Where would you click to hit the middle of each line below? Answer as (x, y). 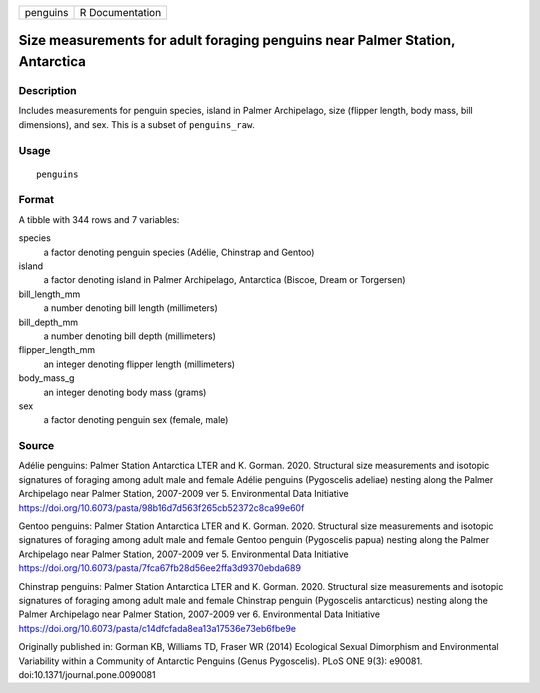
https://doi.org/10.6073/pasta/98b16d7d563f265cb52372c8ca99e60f (161, 507)
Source (36, 446)
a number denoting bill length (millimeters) (131, 308)
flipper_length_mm (57, 350)
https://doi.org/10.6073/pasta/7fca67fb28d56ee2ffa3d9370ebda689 (160, 568)
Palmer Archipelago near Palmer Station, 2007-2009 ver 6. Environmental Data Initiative (199, 614)
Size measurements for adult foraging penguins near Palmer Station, (237, 40)
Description (47, 90)
